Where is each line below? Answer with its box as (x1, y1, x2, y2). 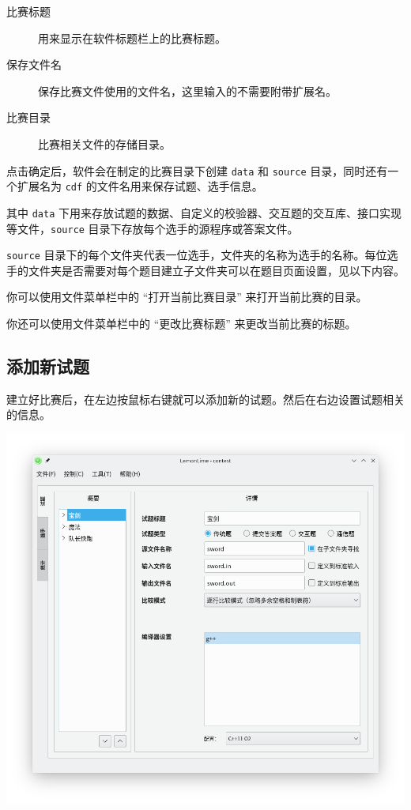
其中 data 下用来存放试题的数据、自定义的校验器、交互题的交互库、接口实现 (6, 204, 402, 220)
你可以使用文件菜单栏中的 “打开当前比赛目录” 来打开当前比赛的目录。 (6, 288, 368, 305)
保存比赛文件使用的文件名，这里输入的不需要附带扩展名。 (38, 82, 337, 99)
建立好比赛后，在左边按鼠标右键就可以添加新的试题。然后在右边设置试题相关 (6, 390, 405, 407)
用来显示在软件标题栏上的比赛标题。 (38, 29, 226, 46)
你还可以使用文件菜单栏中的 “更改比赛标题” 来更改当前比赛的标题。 (6, 315, 356, 332)
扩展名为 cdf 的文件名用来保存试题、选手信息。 (17, 178, 263, 194)
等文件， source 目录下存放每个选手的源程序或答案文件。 (6, 220, 299, 236)
